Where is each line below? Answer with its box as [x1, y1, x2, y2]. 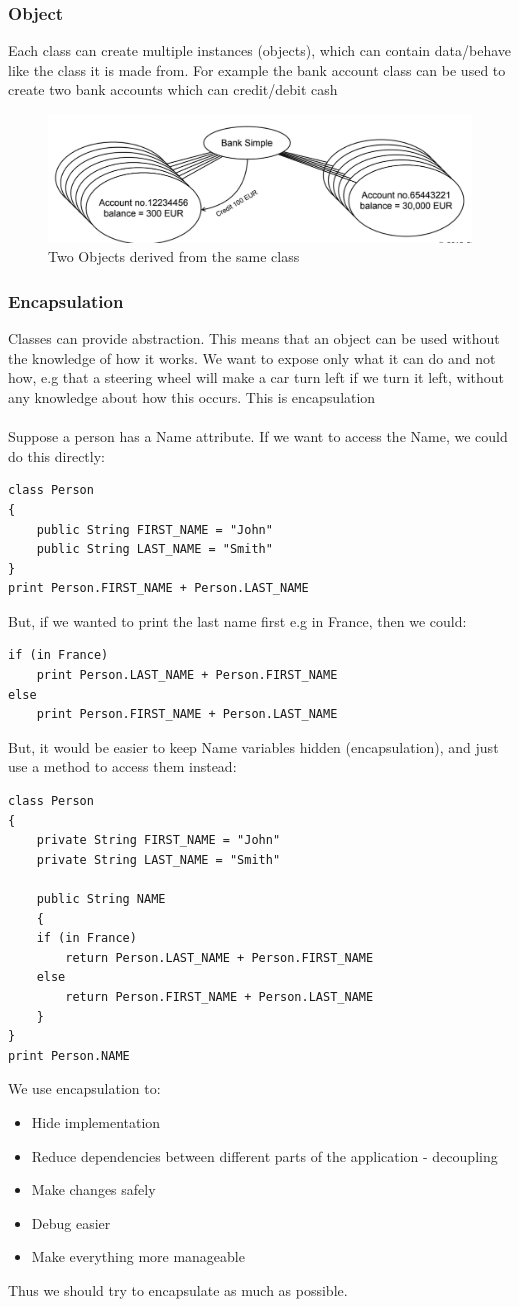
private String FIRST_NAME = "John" [36, 833, 281, 848]
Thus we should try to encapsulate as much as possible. [8, 1279, 348, 1300]
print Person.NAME [8, 1048, 130, 1063]
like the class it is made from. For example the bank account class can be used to [8, 59, 506, 80]
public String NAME [36, 892, 166, 907]
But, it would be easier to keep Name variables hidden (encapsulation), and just [8, 736, 499, 757]
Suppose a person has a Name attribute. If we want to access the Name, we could [8, 426, 508, 447]
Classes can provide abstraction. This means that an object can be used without [8, 328, 500, 349]
